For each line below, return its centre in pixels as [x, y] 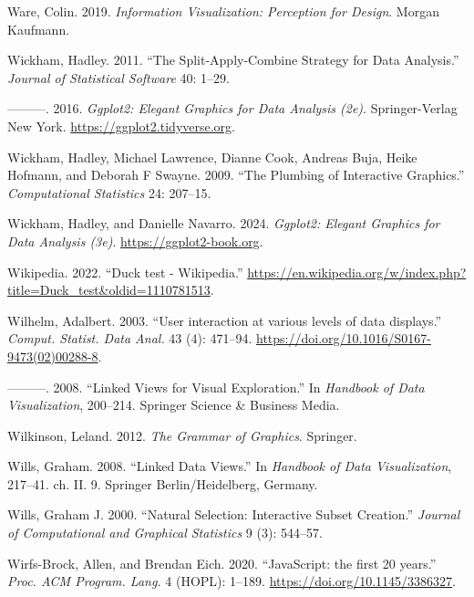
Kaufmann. [39, 29]
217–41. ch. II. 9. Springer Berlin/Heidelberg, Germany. [163, 483]
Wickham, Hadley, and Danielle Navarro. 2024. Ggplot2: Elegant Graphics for [224, 223]
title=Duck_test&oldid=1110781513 [109, 290]
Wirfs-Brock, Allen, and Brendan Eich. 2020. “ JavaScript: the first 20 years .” [222, 563]
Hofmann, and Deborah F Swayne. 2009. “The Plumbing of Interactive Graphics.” [236, 175]
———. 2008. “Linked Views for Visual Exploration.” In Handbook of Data [216, 387]
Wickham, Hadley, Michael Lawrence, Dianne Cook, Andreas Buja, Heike [212, 157]
